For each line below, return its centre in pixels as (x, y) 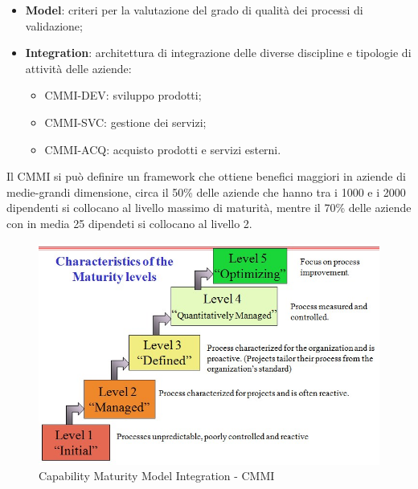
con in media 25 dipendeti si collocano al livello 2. (129, 223)
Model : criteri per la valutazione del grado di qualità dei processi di (194, 10)
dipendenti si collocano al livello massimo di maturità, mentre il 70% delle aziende (209, 208)
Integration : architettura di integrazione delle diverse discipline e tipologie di (218, 53)
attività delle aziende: (78, 68)
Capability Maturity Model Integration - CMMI (157, 476)
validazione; (54, 25)
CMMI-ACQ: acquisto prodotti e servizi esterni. (163, 149)
